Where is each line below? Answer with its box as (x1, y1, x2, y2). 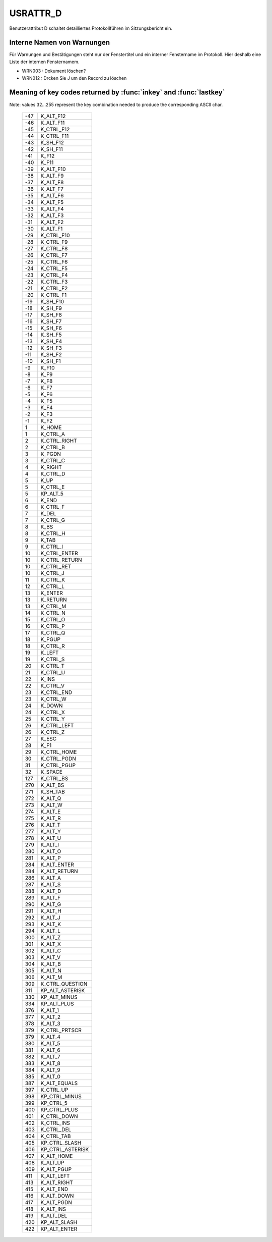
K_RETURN (40, 596, 67, 603)
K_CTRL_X (40, 709, 65, 716)
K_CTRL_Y (40, 715, 65, 722)
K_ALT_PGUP (40, 1166, 72, 1173)
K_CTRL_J (40, 569, 65, 576)
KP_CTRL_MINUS (40, 1093, 82, 1100)
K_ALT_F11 (40, 119, 65, 126)
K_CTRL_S (40, 656, 65, 663)
